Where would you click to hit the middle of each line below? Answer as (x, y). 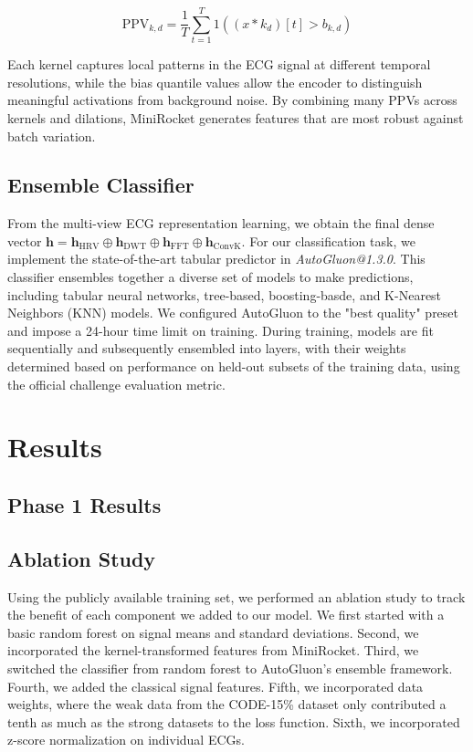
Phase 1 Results (84, 505)
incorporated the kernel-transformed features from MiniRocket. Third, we (213, 650)
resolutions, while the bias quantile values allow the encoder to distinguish (215, 82)
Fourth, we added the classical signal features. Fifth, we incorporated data (215, 686)
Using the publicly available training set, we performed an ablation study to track (236, 596)
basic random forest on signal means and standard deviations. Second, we (213, 632)
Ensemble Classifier (101, 185)
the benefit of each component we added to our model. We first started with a (226, 615)
